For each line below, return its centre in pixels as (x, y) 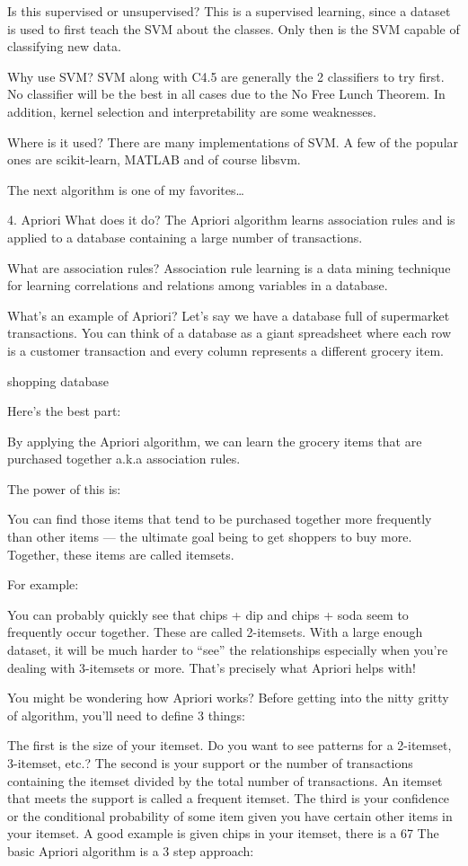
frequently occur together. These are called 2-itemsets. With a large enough (215, 632)
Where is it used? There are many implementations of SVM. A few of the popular (233, 141)
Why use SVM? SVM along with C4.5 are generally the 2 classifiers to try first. (226, 76)
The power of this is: (64, 488)
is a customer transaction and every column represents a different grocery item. (225, 350)
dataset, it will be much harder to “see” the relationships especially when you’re (228, 650)
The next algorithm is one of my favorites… (126, 189)
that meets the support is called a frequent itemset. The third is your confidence (229, 798)
